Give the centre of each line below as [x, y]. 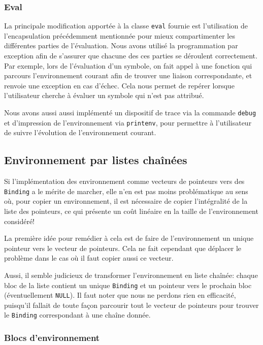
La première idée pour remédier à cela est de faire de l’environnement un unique [129, 238]
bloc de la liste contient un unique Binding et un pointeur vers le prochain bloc [128, 285]
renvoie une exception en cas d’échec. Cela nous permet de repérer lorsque [119, 85]
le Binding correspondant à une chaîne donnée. [77, 315]
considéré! [20, 221]
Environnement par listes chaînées [96, 160]
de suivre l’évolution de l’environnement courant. [80, 132]
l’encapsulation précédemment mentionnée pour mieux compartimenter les [120, 35]
